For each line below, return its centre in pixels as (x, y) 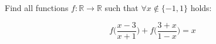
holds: (201, 8)
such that (122, 8)
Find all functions (37, 8)
